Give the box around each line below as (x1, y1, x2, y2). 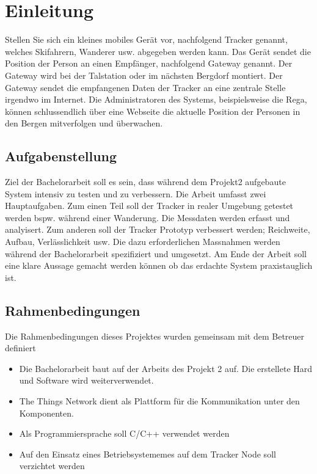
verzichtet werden (19, 459, 85, 472)
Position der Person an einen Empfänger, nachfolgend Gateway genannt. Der (5, 57, 293, 70)
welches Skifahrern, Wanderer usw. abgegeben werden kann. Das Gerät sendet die (5, 45, 311, 57)
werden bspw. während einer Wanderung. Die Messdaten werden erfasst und (5, 211, 290, 224)
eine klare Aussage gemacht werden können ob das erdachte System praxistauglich (5, 259, 313, 272)
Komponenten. (19, 406, 74, 419)
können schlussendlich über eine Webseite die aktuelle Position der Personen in (5, 104, 301, 117)
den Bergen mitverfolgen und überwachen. (5, 117, 163, 129)
